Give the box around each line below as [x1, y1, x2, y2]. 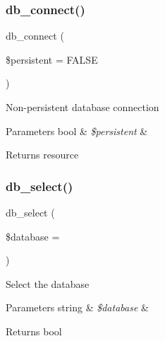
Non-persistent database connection [6, 100, 159, 114]
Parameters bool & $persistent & [6, 123, 148, 138]
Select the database [6, 276, 90, 291]
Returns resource [6, 147, 79, 162]
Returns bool [6, 323, 62, 338]
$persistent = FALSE [6, 52, 98, 67]
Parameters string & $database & [6, 300, 149, 315]
